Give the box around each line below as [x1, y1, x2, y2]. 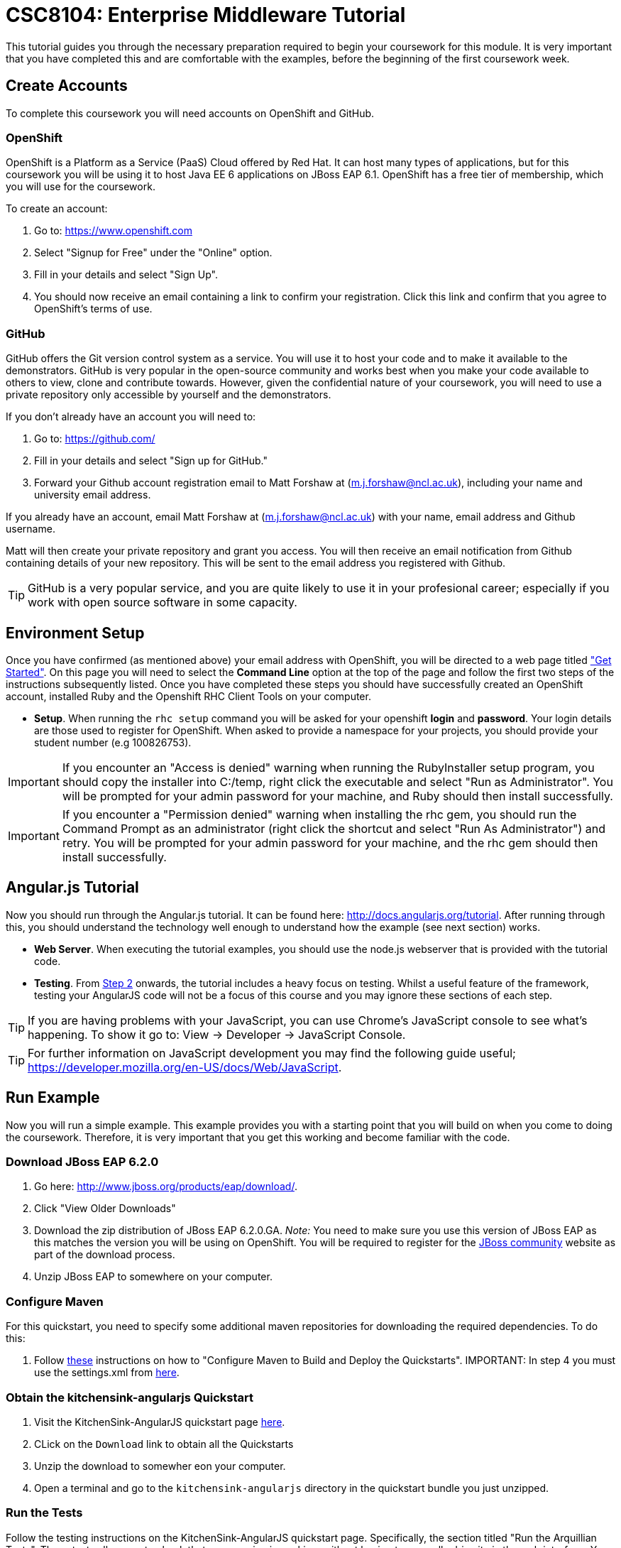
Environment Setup [6, 623, 145, 642]
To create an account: [6, 202, 108, 215]
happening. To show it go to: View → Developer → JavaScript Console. [28, 1027, 406, 1042]
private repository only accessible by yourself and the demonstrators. [6, 388, 331, 401]
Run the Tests [6, 1505, 83, 1520]
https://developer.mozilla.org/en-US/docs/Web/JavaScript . [28, 1059, 342, 1074]
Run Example [6, 1089, 100, 1107]
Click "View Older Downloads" [34, 1202, 176, 1215]
